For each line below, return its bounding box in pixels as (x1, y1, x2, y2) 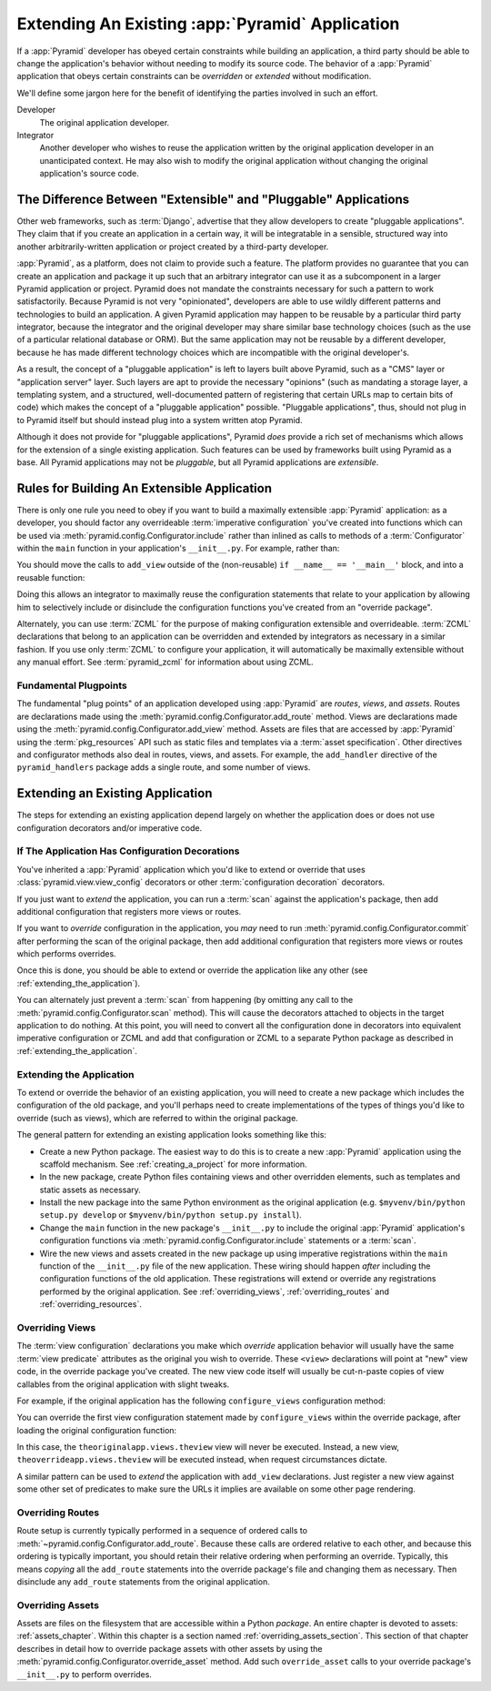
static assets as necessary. (39, 1184, 141, 1195)
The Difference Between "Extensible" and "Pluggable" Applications (16, 191, 409, 207)
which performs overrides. (16, 948, 117, 959)
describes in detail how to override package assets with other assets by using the (16, 1643, 323, 1654)
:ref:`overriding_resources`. (39, 1299, 143, 1310)
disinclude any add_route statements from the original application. (16, 1575, 270, 1587)
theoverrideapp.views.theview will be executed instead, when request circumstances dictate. (16, 1454, 388, 1465)
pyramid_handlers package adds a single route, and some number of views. (16, 762, 311, 773)
